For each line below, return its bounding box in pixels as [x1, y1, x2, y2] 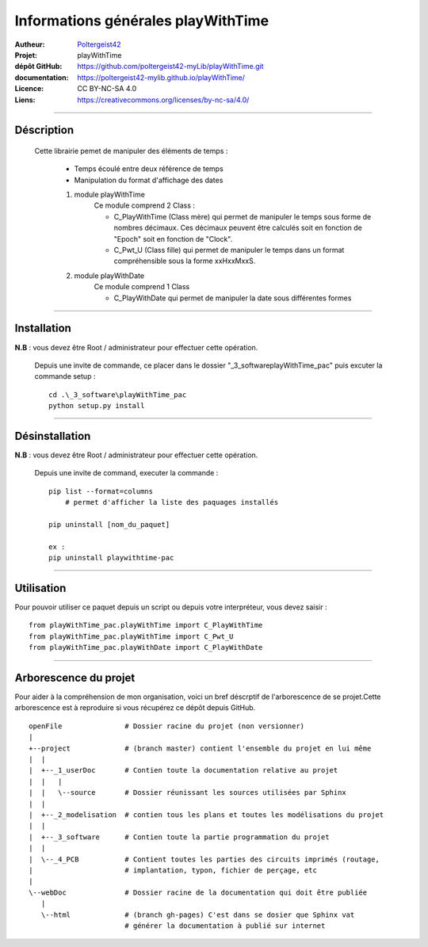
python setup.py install [48, 401, 145, 410]
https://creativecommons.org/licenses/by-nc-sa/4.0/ [77, 95, 250, 105]
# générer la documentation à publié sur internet [124, 921, 326, 930]
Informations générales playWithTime [14, 12, 269, 29]
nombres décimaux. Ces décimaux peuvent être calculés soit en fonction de [113, 223, 362, 233]
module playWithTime [74, 190, 146, 200]
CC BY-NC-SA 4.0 [77, 84, 137, 94]
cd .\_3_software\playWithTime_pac [48, 390, 187, 399]
